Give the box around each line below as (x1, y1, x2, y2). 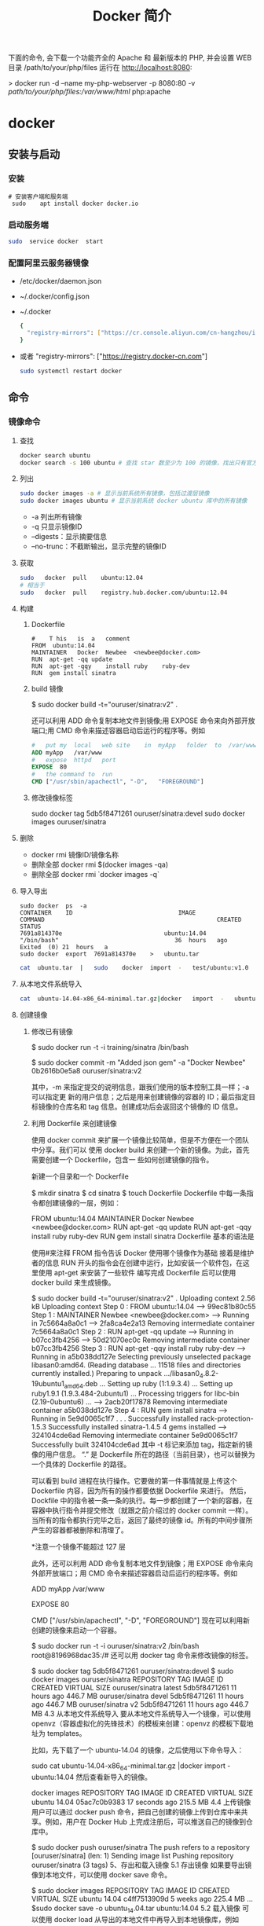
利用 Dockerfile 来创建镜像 (31, 1118, 118, 1128)
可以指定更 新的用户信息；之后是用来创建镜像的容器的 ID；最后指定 (31, 1091, 249, 1101)
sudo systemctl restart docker (19, 367, 123, 376)
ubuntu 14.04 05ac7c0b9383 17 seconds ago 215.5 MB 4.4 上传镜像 (31, 1797, 251, 1807)
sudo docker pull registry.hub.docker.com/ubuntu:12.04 (19, 589, 228, 596)
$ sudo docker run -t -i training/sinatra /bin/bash (31, 1042, 189, 1051)
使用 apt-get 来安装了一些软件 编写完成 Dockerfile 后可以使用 (38, 1267, 236, 1277)
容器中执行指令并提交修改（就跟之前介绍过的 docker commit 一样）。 (31, 1506, 253, 1515)
